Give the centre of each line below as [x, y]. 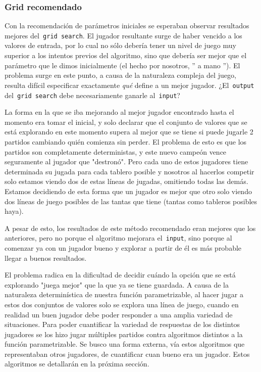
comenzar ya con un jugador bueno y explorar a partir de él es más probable [123, 247]
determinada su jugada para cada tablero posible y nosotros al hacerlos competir [129, 171]
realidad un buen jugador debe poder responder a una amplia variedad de [119, 314]
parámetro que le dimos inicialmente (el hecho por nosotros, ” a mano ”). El [122, 65]
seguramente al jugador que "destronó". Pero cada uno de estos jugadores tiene [126, 161]
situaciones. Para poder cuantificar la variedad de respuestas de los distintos [122, 324]
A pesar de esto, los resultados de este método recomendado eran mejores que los [130, 228]
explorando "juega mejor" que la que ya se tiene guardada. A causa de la [117, 284]
